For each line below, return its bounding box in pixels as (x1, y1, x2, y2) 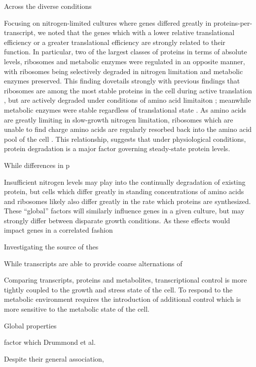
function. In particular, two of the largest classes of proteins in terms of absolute (4, 46, 247, 57)
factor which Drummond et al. (4, 337, 96, 347)
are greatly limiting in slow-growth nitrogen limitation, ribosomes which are (4, 114, 233, 124)
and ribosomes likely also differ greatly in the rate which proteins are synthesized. (4, 196, 251, 206)
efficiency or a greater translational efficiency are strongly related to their (4, 37, 225, 47)
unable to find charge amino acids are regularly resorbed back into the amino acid (4, 124, 252, 134)
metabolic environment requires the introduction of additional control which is (4, 294, 241, 304)
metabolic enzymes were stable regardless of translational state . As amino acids (4, 104, 247, 115)
